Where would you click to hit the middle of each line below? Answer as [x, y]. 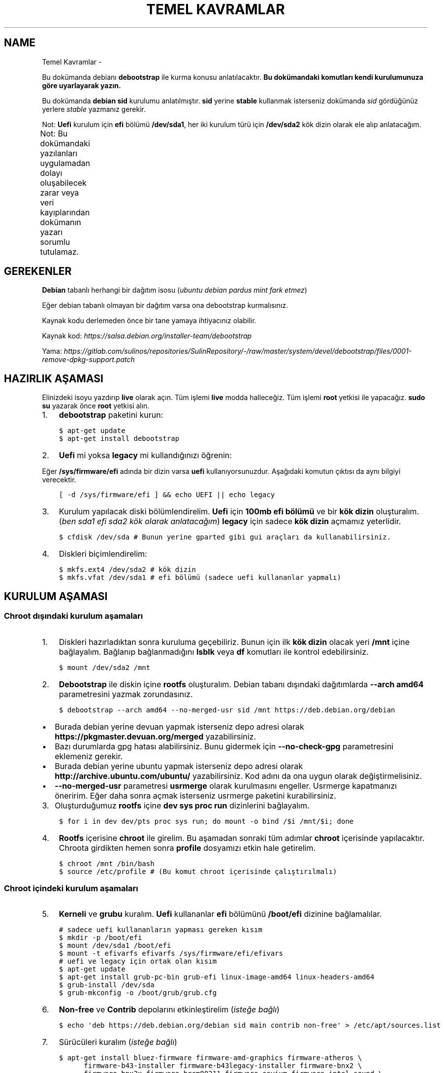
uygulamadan [65, 163]
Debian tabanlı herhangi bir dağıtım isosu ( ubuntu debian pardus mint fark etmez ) [174, 290]
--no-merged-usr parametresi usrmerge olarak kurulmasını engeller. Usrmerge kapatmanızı [226, 786]
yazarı [51, 232]
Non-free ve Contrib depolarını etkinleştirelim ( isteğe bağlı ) [169, 1010]
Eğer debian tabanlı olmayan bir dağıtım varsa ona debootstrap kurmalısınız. [165, 305]
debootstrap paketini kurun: [111, 415]
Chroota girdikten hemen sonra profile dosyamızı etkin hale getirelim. [187, 848]
